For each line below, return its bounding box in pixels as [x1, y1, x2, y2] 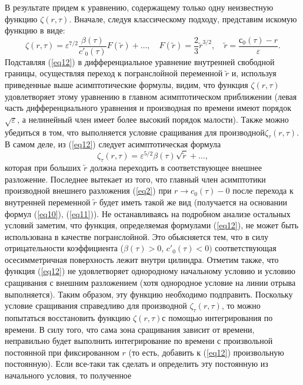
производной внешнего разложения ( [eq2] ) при [5, 184, 172, 197]
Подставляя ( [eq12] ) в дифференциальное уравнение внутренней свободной [5, 55, 275, 67]
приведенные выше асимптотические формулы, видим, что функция [5, 79, 248, 91]
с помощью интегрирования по [162, 312, 273, 324]
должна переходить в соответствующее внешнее [90, 161, 262, 174]
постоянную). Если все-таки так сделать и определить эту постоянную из [5, 357, 268, 370]
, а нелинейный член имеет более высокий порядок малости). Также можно [17, 113, 289, 125]
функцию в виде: [5, 24, 65, 36]
